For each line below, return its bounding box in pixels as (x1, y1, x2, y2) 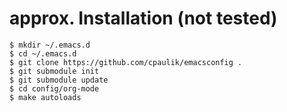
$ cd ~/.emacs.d (9, 48, 77, 59)
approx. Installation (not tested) (9, 7, 278, 30)
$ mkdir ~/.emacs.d (9, 40, 91, 50)
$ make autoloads (9, 92, 82, 102)
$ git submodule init (9, 66, 100, 76)
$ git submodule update (9, 75, 109, 85)
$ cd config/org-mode (9, 83, 100, 94)
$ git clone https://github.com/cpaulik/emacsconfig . (9, 57, 243, 67)
